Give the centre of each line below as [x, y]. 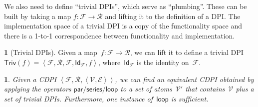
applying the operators [38, 89]
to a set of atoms [146, 89]
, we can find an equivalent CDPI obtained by [184, 79]
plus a [245, 89]
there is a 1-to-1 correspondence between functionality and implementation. [120, 35]
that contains [205, 89]
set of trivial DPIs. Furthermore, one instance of [78, 98]
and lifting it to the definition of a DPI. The [173, 16]
